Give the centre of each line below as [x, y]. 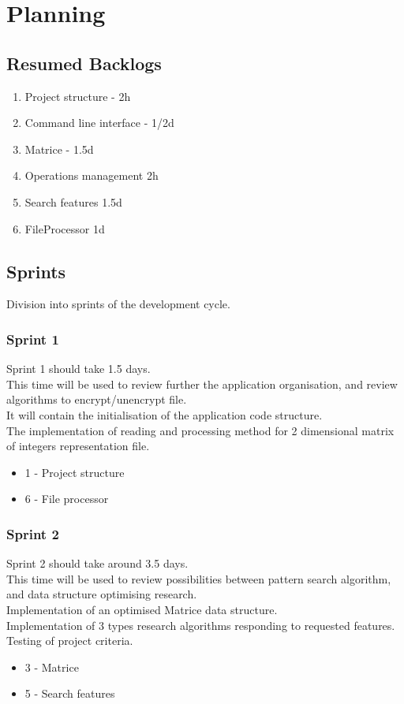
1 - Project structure [75, 472]
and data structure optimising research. [102, 594]
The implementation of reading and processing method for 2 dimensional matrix [200, 430]
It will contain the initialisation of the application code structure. [165, 414]
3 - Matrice [52, 667]
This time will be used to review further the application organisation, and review [202, 384]
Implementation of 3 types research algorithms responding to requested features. [201, 625]
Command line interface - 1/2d [99, 123]
